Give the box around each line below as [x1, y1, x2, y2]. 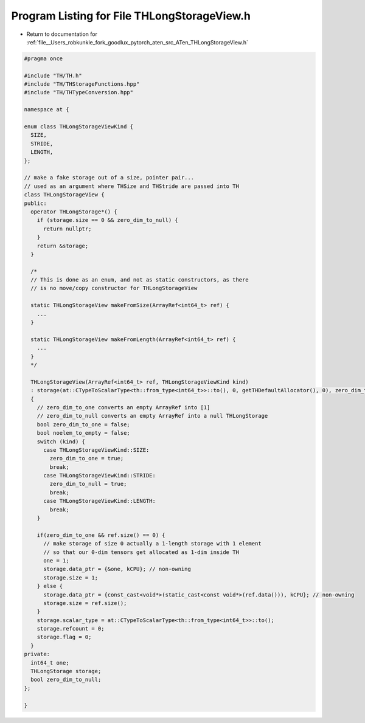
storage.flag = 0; [36, 634, 92, 641]
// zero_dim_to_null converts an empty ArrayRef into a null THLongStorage [36, 412, 268, 420]
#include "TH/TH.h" [24, 72, 82, 79]
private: [24, 651, 50, 658]
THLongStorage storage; [30, 668, 102, 675]
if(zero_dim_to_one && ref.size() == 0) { [36, 531, 165, 538]
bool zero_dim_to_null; [30, 676, 102, 683]
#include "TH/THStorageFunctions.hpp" [24, 81, 140, 88]
